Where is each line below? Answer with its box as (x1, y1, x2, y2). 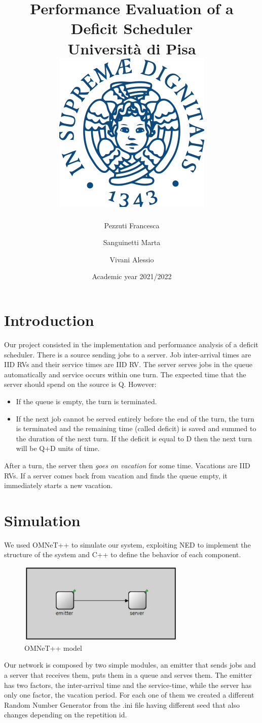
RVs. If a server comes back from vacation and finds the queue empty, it (4, 470, 228, 480)
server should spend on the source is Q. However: (4, 379, 157, 389)
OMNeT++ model (24, 642, 82, 653)
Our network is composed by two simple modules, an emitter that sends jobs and (4, 659, 256, 670)
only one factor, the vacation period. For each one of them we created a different (4, 689, 254, 700)
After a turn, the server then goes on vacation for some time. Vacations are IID (4, 460, 250, 470)
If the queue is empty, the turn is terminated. (16, 396, 157, 406)
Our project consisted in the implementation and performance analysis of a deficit (4, 339, 258, 349)
